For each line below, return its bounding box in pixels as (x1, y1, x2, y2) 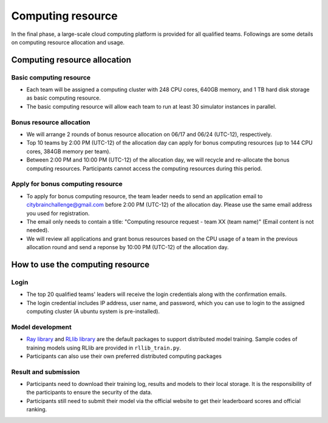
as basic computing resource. (26, 94, 101, 101)
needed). (26, 227, 50, 234)
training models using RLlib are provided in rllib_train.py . (26, 344, 182, 351)
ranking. (26, 406, 47, 413)
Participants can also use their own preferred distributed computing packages (26, 352, 222, 360)
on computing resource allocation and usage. (11, 38, 125, 46)
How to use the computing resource (11, 259, 150, 270)
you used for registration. (26, 210, 90, 217)
